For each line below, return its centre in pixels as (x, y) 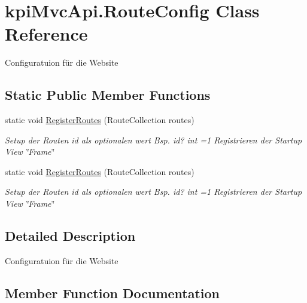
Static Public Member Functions (108, 95)
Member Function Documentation (113, 293)
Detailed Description (70, 236)
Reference (46, 34)
